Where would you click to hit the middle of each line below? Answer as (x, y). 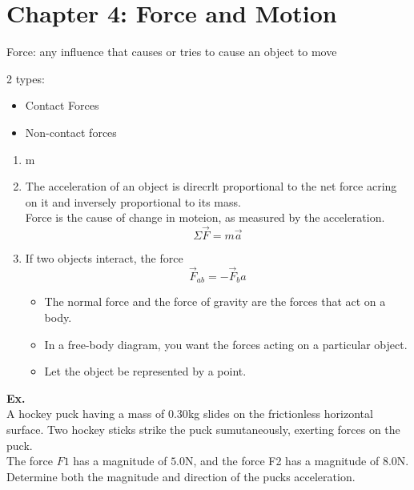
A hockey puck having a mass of (86, 414)
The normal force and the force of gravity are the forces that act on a (215, 301)
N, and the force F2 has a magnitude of (282, 461)
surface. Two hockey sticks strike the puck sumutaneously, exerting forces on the (203, 429)
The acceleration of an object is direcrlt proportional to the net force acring (211, 186)
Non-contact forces (71, 132)
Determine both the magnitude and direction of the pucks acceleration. (181, 476)
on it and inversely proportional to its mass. (133, 201)
